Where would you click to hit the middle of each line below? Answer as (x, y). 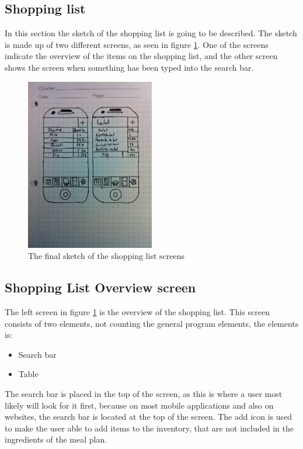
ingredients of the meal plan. (56, 439)
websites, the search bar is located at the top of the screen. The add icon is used (149, 417)
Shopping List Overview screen (100, 287)
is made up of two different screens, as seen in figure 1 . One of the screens (137, 44)
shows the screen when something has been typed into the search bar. (129, 67)
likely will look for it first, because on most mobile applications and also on (139, 405)
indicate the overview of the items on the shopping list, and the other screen (141, 56)
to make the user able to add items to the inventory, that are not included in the (149, 428)
